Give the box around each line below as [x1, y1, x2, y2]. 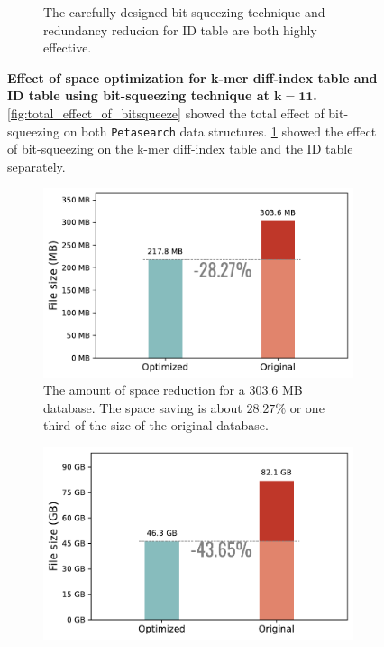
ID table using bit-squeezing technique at [7, 86, 270, 105]
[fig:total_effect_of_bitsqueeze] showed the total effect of [7, 103, 325, 122]
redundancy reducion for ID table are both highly [43, 20, 317, 39]
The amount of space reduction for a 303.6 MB [43, 380, 303, 399]
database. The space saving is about [43, 398, 242, 417]
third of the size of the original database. [43, 416, 269, 435]
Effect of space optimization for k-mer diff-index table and [7, 68, 378, 87]
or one [289, 398, 325, 417]
